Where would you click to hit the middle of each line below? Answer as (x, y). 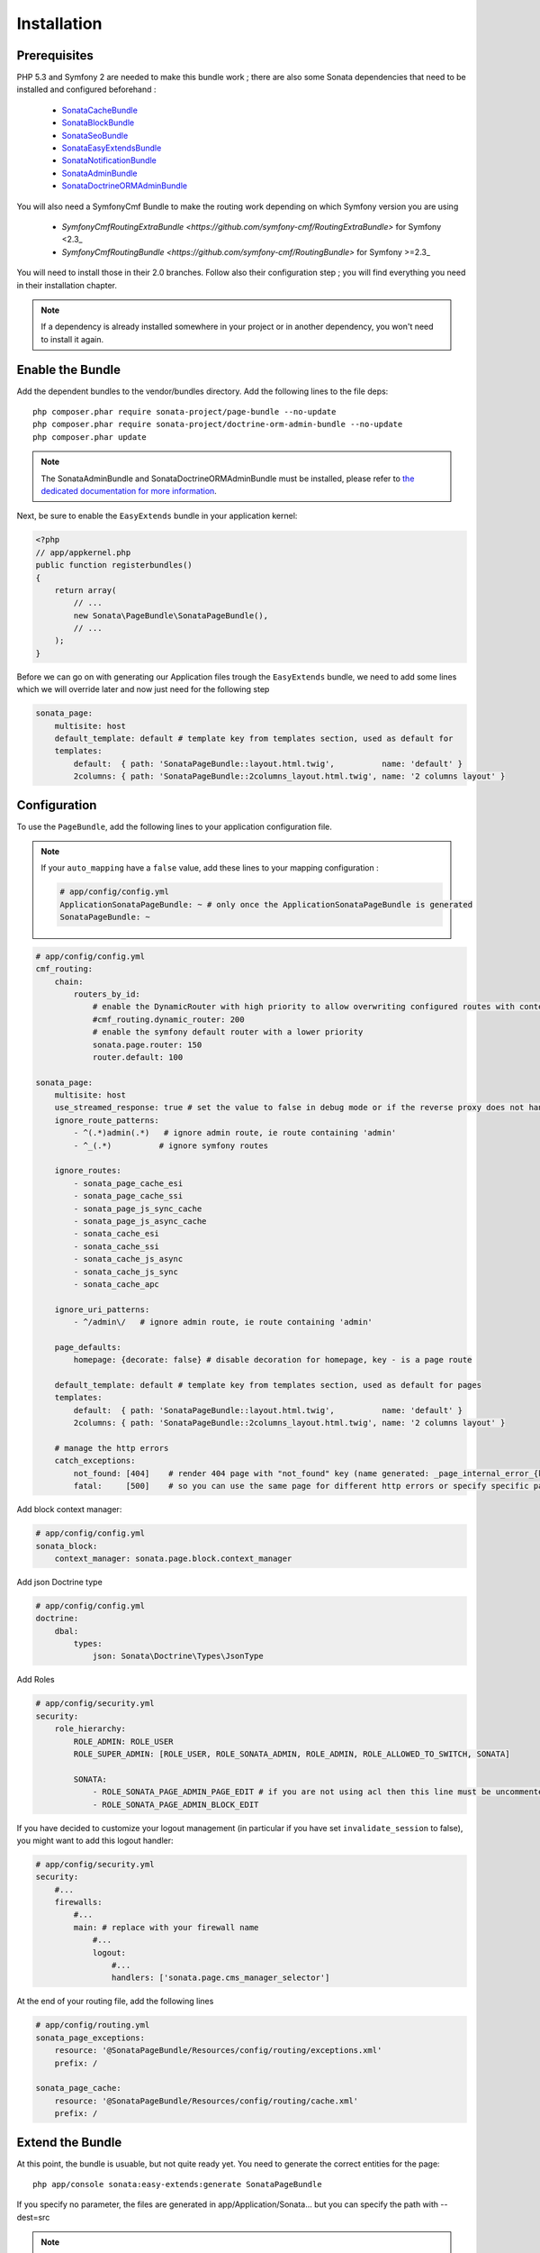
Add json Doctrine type (59, 1582)
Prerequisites (55, 55)
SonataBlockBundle (98, 123)
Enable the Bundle (69, 369)
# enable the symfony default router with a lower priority (228, 1032)
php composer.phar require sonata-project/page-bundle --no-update (184, 411)
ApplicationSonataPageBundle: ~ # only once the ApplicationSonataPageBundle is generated (266, 904)
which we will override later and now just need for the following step (143, 689)
